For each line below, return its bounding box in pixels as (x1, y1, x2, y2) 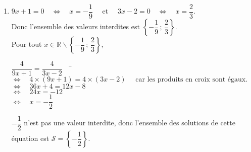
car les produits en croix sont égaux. (135, 76, 248, 84)
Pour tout (11, 39, 42, 49)
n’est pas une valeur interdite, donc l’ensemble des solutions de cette (24, 117, 235, 128)
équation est (11, 133, 49, 143)
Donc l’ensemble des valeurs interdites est (11, 21, 140, 32)
